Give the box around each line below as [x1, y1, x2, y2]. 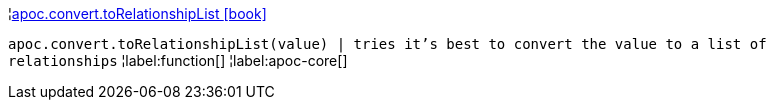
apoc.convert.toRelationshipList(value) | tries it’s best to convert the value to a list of [8, 36, 767, 52]
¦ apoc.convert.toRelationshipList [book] [8, 5, 267, 22]
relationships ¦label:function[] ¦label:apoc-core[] [8, 52, 348, 69]
